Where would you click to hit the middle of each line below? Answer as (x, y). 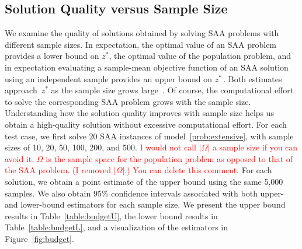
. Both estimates (253, 78)
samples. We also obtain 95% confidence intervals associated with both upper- (144, 193)
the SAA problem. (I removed (58, 170)
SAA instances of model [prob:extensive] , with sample (197, 136)
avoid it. (20, 158)
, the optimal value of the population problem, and (200, 56)
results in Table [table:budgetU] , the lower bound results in (111, 215)
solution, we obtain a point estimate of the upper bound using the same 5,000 (144, 181)
